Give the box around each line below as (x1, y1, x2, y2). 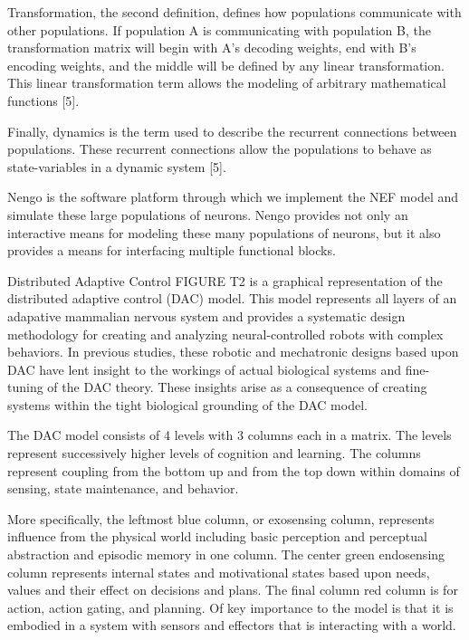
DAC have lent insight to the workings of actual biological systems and (7, 359, 401, 378)
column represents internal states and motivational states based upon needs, (7, 562, 430, 581)
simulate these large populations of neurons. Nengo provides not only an (7, 205, 408, 224)
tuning (7, 377, 43, 396)
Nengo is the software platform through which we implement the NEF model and (7, 187, 459, 206)
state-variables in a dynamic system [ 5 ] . (7, 157, 226, 176)
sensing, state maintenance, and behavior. (7, 479, 239, 498)
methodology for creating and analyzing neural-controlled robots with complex (7, 324, 444, 343)
